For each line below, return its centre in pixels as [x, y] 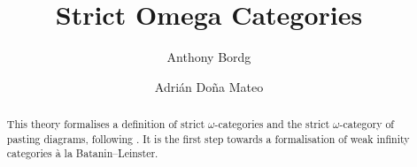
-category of [367, 124]
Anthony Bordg [209, 57]
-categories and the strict [272, 124]
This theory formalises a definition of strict [106, 124]
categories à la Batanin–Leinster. [82, 153]
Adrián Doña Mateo [209, 86]
